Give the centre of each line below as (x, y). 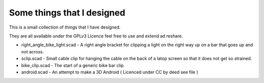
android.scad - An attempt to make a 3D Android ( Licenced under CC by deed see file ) (110, 72)
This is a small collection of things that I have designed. (65, 27)
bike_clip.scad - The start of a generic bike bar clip (73, 65)
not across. (33, 51)
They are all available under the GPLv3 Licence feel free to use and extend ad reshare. (96, 36)
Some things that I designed (67, 13)
